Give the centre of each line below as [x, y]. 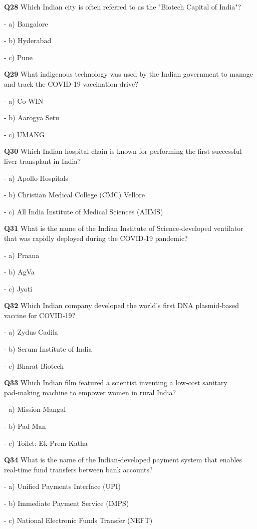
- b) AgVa [20, 272]
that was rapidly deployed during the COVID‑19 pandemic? [96, 238]
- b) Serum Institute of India [48, 349]
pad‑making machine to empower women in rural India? [90, 392]
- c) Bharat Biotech [34, 365]
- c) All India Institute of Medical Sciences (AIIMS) [84, 211]
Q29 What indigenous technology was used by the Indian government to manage [129, 74]
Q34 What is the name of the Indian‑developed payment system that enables [123, 460]
